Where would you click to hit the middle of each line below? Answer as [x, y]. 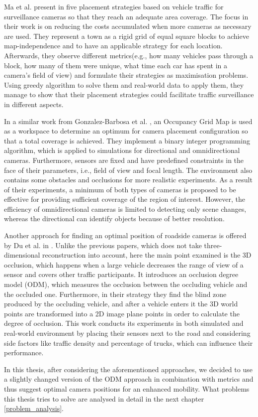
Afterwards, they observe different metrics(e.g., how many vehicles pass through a [129, 55]
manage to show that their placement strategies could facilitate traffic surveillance [129, 94]
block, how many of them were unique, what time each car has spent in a [116, 65]
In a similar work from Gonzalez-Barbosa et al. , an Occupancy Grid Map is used [128, 121]
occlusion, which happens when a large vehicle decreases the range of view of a [124, 264]
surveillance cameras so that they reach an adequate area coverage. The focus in [126, 16]
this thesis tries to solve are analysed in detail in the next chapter [104, 398]
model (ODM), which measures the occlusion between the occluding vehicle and [126, 284]
